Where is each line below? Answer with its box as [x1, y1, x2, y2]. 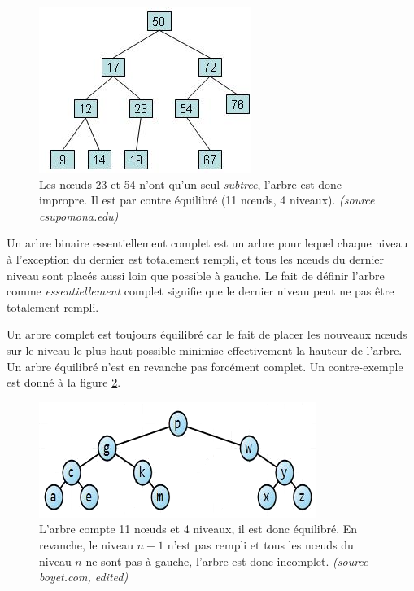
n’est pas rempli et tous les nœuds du [167, 536, 354, 553]
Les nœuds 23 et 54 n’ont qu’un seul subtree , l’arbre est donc [39, 175, 342, 192]
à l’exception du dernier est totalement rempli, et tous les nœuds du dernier [7, 250, 385, 267]
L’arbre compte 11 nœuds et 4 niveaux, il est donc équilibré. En [39, 520, 358, 537]
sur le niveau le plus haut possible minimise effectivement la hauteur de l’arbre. [7, 341, 403, 358]
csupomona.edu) [39, 207, 119, 224]
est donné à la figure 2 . [7, 374, 121, 391]
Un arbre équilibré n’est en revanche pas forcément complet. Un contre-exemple [7, 357, 403, 374]
